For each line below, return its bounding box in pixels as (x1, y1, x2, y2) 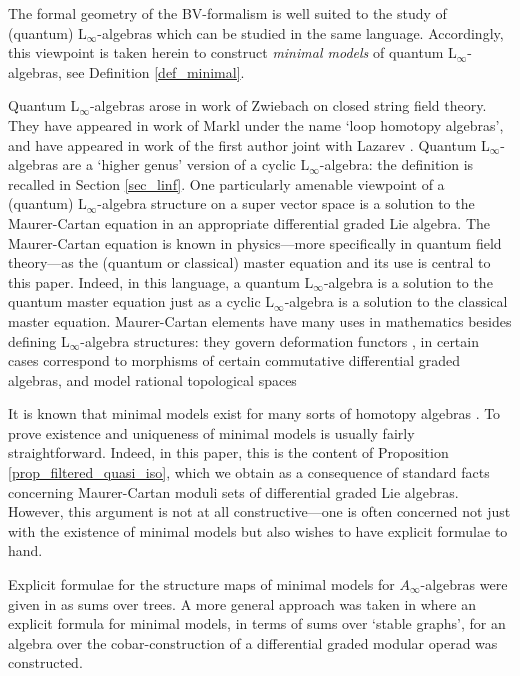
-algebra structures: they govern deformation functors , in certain (80, 330, 479, 351)
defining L (8, 330, 70, 351)
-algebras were (420, 574, 508, 595)
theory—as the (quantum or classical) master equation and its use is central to (8, 252, 491, 273)
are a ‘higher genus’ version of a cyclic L (62, 154, 310, 175)
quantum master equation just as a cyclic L (8, 291, 275, 312)
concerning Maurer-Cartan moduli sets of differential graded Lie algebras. (8, 481, 459, 502)
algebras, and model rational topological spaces (8, 369, 297, 390)
